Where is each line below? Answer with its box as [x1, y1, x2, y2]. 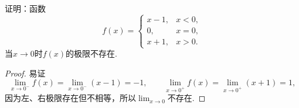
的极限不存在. [66, 47, 118, 60]
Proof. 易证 [5, 67, 46, 79]
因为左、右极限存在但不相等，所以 [5, 92, 136, 104]
